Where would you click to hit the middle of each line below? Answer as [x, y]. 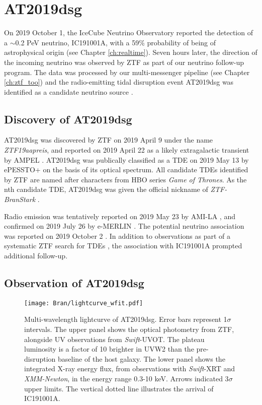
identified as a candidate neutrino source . [69, 91]
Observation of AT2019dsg [74, 283]
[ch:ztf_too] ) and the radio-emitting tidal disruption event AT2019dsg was [119, 82]
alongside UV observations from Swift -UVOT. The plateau [114, 339]
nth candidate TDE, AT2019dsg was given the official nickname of [106, 189]
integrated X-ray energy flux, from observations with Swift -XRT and [130, 368]
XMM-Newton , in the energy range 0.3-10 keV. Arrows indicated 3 [126, 379]
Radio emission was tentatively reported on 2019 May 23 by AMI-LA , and [120, 216]
